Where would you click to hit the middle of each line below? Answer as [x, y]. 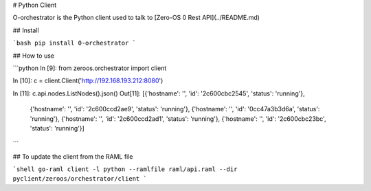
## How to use [34, 56]
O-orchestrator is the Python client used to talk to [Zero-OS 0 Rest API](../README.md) [136, 18]
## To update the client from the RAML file [73, 156]
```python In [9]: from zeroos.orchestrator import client [90, 68]
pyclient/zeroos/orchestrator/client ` [80, 179]
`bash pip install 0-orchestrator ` [75, 43]
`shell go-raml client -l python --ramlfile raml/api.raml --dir [125, 169]
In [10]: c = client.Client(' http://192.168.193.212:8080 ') [88, 81]
